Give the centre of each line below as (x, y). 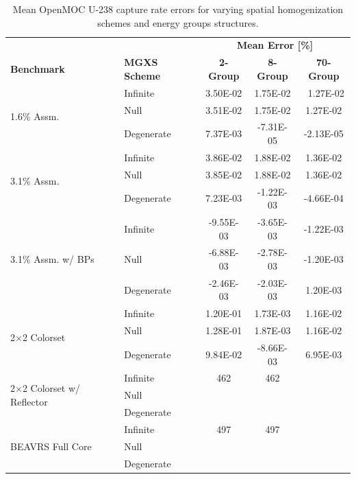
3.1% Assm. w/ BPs (52, 259)
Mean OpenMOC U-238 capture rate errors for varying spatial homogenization (178, 9)
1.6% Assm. (35, 116)
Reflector (29, 402)
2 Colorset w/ (51, 388)
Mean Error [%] (275, 45)
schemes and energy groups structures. (178, 22)
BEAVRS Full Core (51, 446)
